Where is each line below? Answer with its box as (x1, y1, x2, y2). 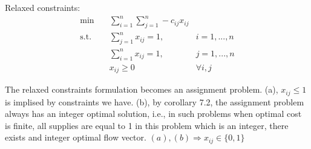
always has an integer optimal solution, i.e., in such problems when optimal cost (5, 107, 302, 120)
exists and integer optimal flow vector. (5, 131, 146, 144)
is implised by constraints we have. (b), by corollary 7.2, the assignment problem (5, 95, 304, 108)
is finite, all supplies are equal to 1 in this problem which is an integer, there (5, 119, 289, 131)
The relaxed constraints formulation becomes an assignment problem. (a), (5, 83, 278, 96)
